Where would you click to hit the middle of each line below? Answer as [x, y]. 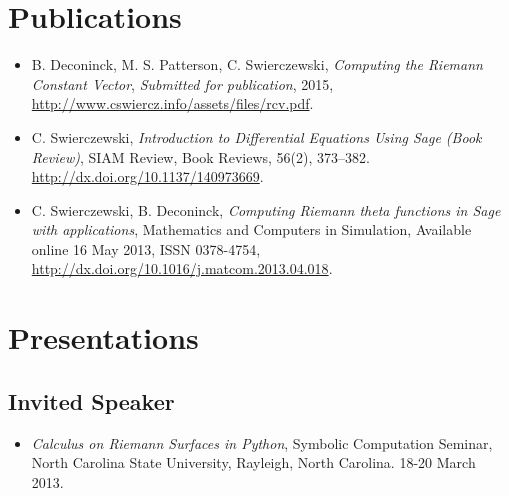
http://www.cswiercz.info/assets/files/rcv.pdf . [172, 103]
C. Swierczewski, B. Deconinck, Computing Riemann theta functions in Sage [266, 209]
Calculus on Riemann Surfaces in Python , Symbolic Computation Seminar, [262, 442]
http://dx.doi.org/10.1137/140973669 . [147, 176]
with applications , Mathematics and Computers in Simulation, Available [251, 229]
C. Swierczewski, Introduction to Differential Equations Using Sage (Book [256, 136]
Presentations [103, 337]
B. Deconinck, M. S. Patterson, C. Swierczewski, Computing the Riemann [257, 64]
